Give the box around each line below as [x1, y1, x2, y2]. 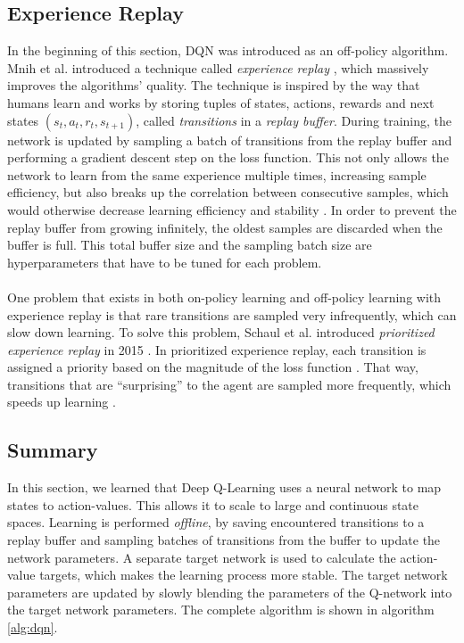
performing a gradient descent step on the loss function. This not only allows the [7, 148, 449, 167]
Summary [7, 436, 98, 464]
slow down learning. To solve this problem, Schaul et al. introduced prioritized [7, 323, 435, 342]
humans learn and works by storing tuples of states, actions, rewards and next [7, 93, 435, 111]
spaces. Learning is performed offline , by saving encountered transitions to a [7, 513, 425, 532]
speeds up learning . [7, 392, 116, 411]
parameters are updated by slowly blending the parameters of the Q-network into [7, 582, 452, 601]
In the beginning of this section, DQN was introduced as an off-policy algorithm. [7, 41, 449, 60]
